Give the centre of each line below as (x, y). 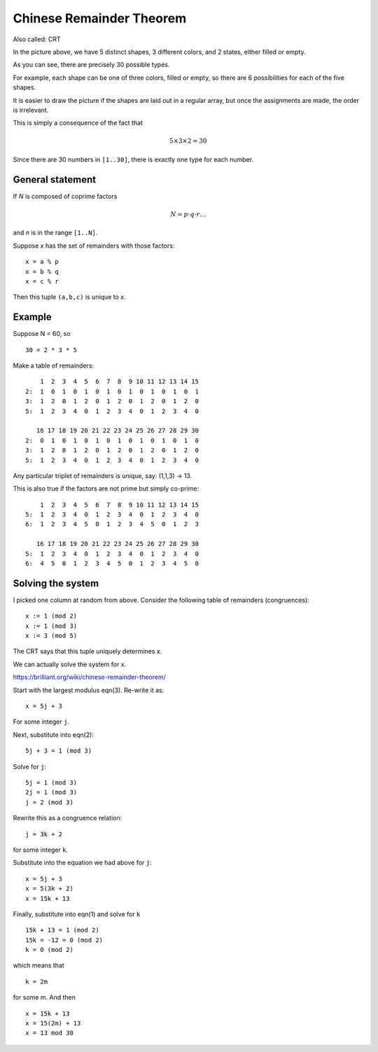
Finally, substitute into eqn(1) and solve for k (77, 914)
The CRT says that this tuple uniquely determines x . (87, 652)
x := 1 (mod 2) (51, 616)
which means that (38, 965)
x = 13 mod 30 (49, 1033)
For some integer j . (41, 722)
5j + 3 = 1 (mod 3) (59, 751)
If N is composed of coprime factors (65, 196)
